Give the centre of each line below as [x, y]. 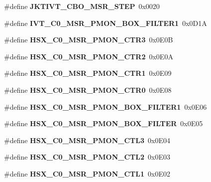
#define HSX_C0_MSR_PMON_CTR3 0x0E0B [89, 40]
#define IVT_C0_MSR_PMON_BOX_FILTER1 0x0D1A [105, 23]
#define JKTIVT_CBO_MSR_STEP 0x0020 [82, 6]
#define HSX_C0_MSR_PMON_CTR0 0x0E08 [88, 90]
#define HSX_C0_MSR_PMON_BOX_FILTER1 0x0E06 [105, 106]
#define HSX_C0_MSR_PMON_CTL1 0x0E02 [87, 173]
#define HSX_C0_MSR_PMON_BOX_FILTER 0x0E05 [104, 123]
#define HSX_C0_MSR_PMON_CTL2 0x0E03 [87, 157]
